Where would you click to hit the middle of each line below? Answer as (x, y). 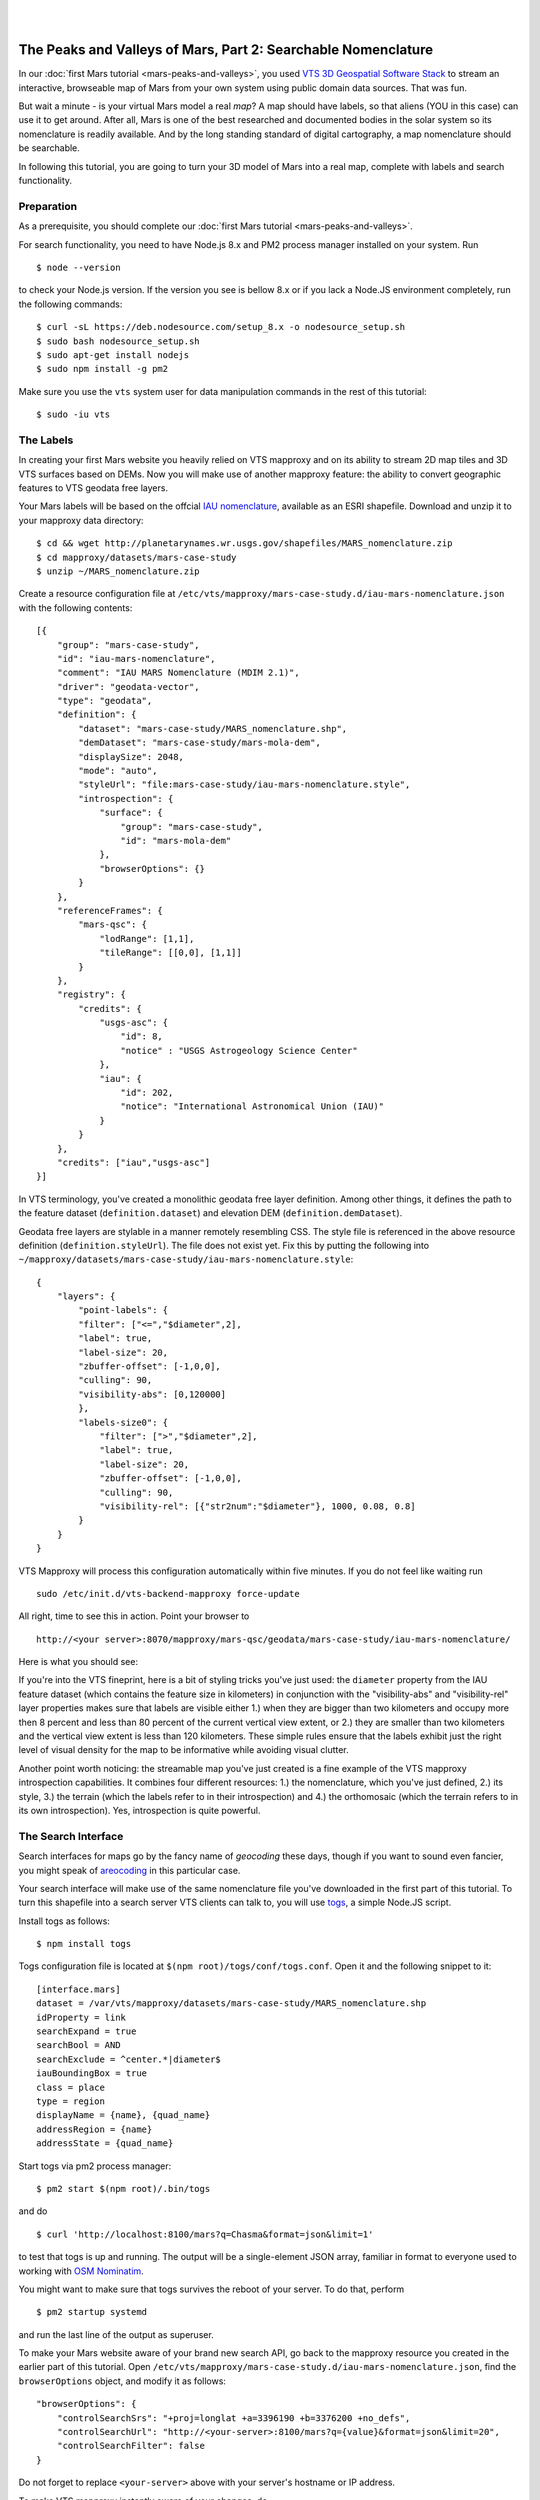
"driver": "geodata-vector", (128, 686)
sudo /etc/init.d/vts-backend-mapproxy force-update (168, 1593)
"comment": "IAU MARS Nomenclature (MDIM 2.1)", (178, 673)
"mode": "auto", (118, 771)
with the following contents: (75, 607)
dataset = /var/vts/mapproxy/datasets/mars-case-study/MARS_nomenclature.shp (231, 2003)
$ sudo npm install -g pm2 (102, 369)
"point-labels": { (123, 1310)
